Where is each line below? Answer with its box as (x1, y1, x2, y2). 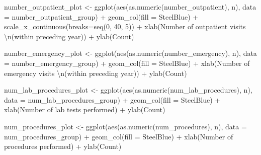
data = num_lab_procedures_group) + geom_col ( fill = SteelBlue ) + (4, 94, 221, 105)
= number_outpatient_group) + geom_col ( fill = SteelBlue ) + (4, 11, 199, 22)
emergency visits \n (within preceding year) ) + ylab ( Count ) (4, 67, 187, 78)
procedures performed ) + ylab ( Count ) (4, 141, 122, 151)
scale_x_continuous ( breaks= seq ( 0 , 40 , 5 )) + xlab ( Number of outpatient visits (4, 21, 246, 32)
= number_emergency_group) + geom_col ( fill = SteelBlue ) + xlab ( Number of (4, 57, 250, 68)
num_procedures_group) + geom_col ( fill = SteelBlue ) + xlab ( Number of (4, 131, 233, 141)
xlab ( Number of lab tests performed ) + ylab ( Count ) (4, 104, 165, 115)
